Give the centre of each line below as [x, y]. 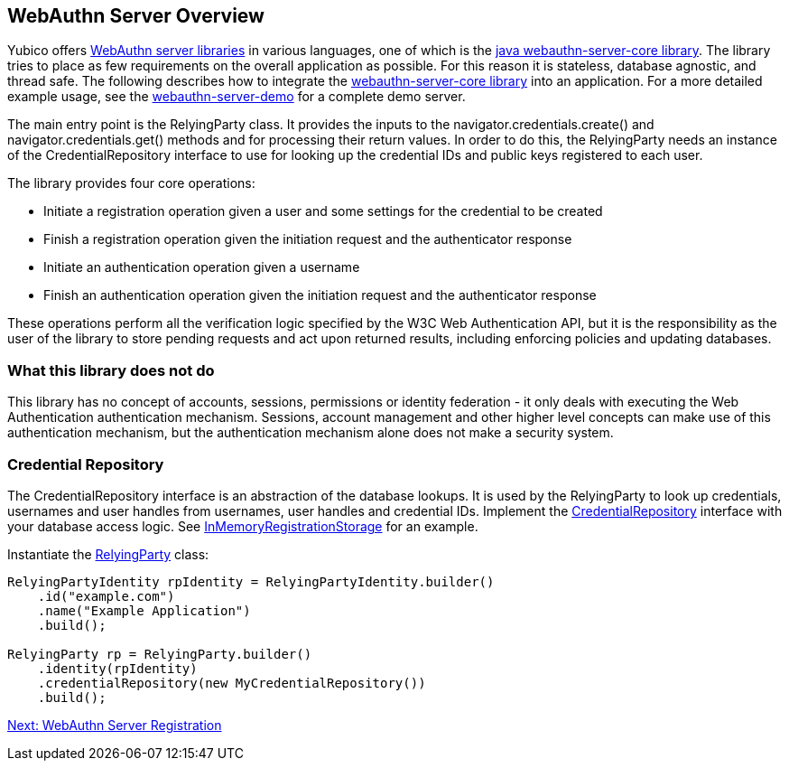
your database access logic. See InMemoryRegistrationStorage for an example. [243, 526]
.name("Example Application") [144, 610]
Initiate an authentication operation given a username [202, 267]
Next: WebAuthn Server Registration [115, 725]
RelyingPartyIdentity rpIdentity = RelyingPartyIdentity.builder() [251, 581]
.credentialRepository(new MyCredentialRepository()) [232, 683]
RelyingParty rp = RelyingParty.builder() [160, 654]
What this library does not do [111, 370]
